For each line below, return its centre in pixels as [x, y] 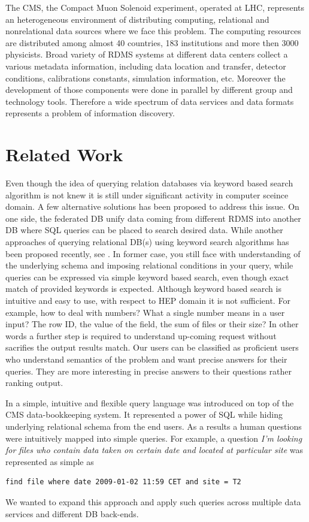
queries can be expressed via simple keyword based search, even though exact [147, 277]
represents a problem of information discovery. [90, 113]
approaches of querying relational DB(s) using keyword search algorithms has [147, 242]
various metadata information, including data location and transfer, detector [146, 66]
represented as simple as [50, 461]
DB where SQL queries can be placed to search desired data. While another [144, 230]
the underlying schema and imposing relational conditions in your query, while [149, 265]
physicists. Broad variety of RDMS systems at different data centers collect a [147, 54]
